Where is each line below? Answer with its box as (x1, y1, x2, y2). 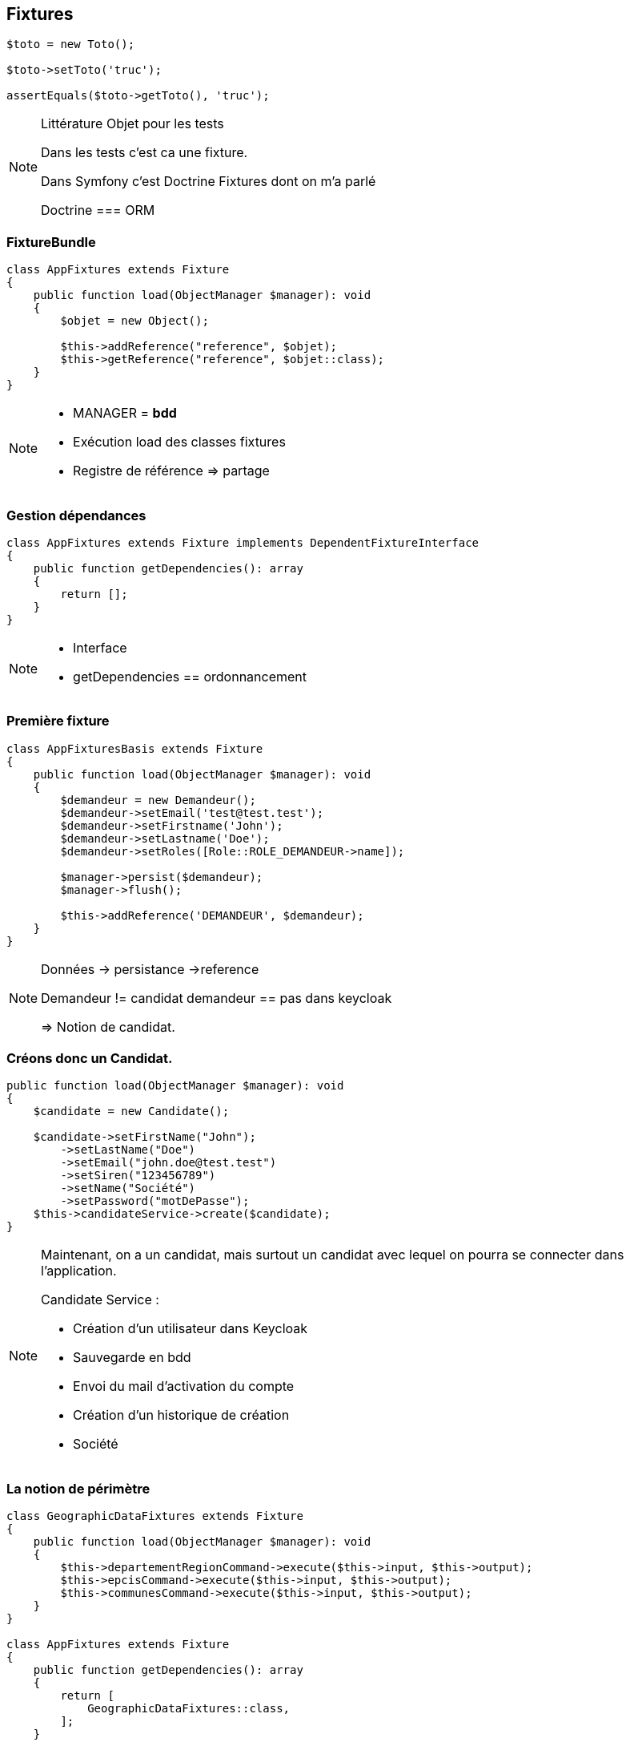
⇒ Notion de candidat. (41, 1018, 175, 1035)
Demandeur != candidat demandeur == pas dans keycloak (41, 989, 392, 1006)
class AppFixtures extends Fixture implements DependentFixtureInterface (6, 536, 480, 549)
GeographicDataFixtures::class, (87, 1702, 291, 1716)
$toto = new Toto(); (6, 38, 135, 51)
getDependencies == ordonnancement (73, 668, 307, 685)
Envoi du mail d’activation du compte (73, 1378, 295, 1395)
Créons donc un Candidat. (6, 1050, 173, 1067)
